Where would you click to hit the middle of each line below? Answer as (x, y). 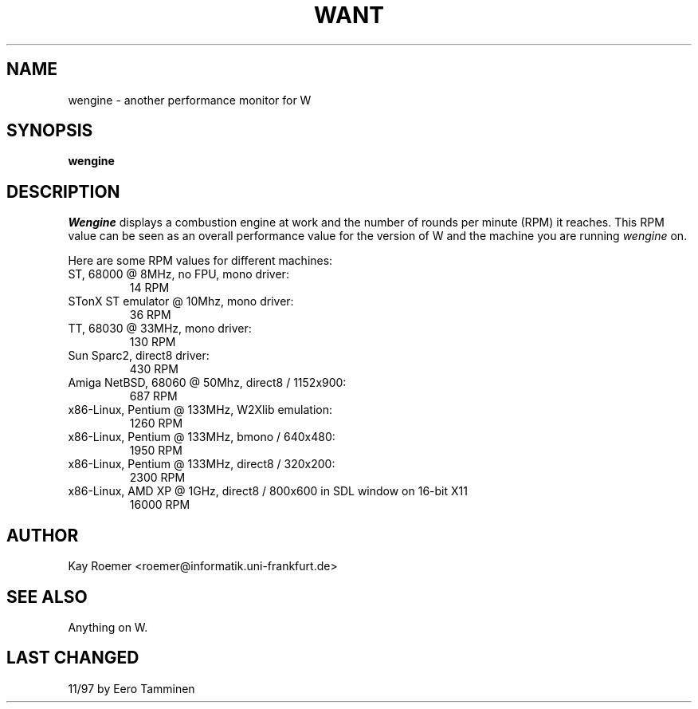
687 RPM (153, 396)
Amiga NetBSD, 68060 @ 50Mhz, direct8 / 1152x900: (207, 383)
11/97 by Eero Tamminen (131, 688)
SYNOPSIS (50, 131)
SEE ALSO (47, 597)
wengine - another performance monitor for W (190, 100)
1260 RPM (156, 423)
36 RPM (150, 315)
